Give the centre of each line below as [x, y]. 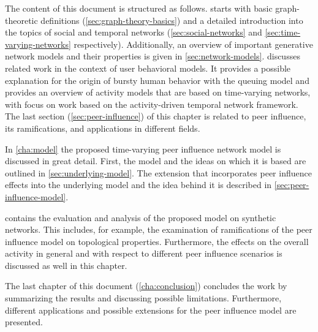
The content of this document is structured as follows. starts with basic [139, 8]
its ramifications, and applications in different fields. [103, 128]
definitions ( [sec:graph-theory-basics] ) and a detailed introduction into [172, 20]
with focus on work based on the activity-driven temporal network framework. [152, 104]
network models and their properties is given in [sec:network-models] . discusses [153, 56]
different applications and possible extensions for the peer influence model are [151, 310]
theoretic [21, 20]
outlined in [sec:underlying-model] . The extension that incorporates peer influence [158, 172]
